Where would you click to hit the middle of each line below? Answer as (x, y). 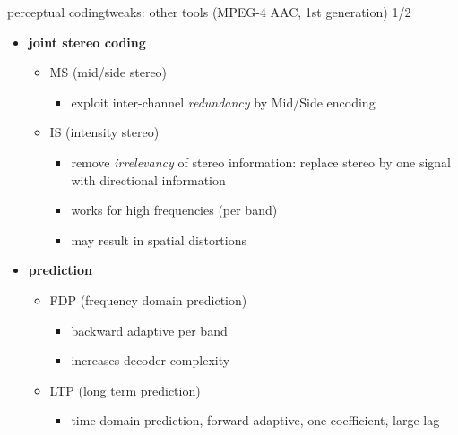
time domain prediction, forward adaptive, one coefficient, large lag (255, 420)
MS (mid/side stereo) (108, 72)
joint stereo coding (87, 42)
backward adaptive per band (149, 330)
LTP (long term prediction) (125, 390)
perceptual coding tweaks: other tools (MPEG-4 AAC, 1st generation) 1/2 (209, 12)
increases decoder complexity (151, 360)
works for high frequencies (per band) (174, 210)
